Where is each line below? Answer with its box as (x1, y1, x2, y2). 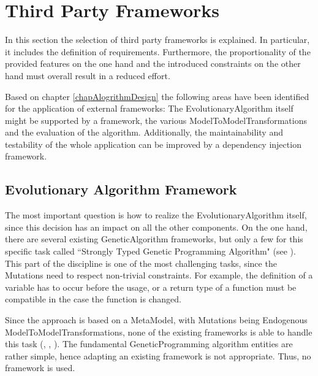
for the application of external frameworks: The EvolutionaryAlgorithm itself (5, 102, 293, 115)
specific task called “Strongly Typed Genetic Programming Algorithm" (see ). (5, 245, 296, 258)
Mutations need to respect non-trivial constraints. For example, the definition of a (5, 269, 313, 282)
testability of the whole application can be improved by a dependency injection (5, 137, 301, 150)
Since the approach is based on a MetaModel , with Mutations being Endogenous (5, 313, 308, 326)
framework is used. (5, 361, 75, 374)
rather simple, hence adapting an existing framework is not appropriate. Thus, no (5, 349, 311, 362)
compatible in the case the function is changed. (5, 293, 181, 305)
